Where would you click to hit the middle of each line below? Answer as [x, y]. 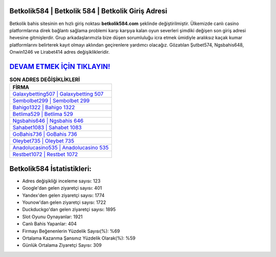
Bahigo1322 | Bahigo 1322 [44, 107]
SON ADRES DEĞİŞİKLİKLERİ [45, 80]
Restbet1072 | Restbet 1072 [45, 154]
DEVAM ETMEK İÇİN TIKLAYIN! [60, 66]
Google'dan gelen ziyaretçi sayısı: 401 [62, 188]
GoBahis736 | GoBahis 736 [45, 134]
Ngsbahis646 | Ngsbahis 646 [48, 121]
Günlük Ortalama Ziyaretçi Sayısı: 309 [62, 245]
